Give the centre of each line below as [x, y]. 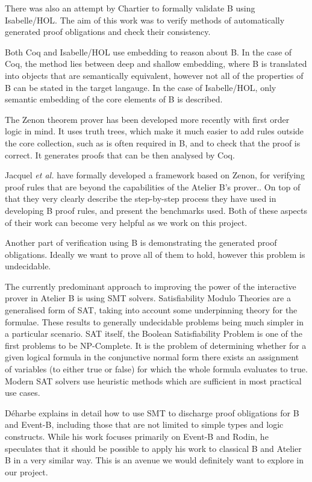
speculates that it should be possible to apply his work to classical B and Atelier [153, 448]
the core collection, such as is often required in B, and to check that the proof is [153, 142]
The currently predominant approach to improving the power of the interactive [151, 286]
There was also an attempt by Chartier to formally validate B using [130, 8]
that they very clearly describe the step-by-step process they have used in [141, 199]
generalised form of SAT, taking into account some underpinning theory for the [151, 310]
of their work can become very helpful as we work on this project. [126, 222]
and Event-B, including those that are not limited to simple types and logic [144, 424]
